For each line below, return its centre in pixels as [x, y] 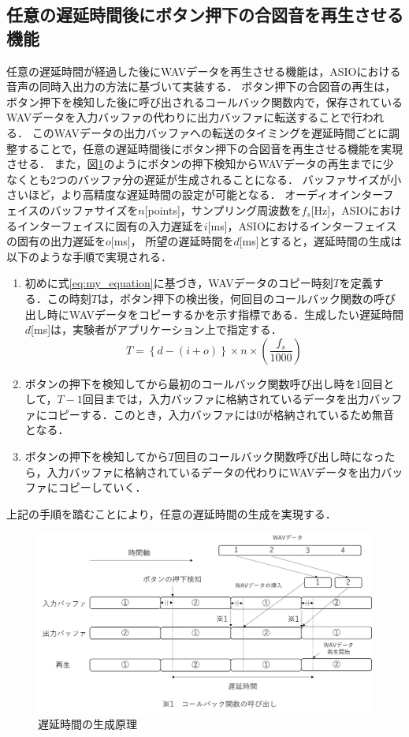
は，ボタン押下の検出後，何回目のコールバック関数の [235, 298]
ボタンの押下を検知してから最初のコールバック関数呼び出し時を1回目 [204, 383]
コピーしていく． [102, 487]
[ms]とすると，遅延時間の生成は [320, 241]
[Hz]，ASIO [340, 210]
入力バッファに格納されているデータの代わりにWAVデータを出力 [214, 471]
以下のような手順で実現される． [89, 256]
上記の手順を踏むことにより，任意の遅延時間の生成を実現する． [171, 513]
